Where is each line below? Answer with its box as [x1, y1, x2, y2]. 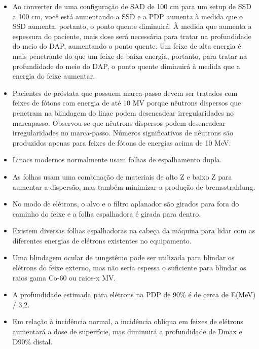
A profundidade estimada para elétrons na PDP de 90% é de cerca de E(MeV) [12, 289, 256, 300]
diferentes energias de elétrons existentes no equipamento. [12, 235, 192, 246]
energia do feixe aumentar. [12, 71, 95, 81]
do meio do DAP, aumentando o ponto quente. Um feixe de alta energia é [12, 41, 241, 51]
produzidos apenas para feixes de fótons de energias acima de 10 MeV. [12, 137, 231, 148]
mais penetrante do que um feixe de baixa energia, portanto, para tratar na [12, 50, 247, 61]
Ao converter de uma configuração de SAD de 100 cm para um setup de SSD [12, 1, 251, 11]
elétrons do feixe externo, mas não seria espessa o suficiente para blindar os [12, 262, 246, 273]
